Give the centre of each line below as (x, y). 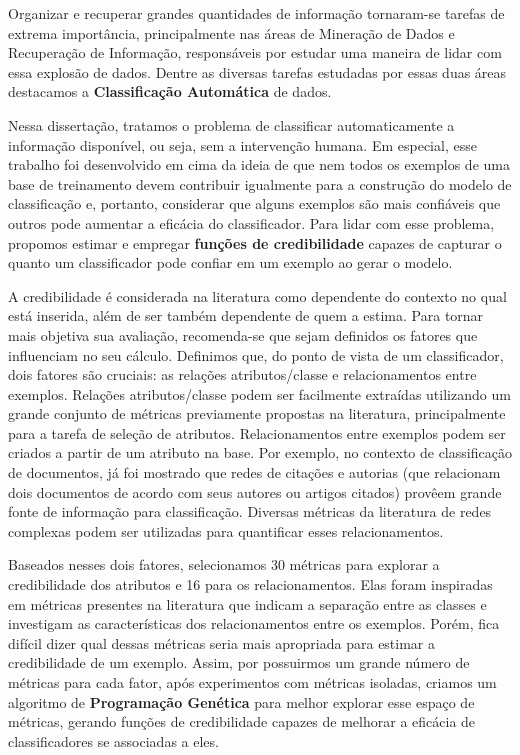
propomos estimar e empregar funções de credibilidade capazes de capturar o (255, 242)
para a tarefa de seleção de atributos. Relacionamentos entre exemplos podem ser (257, 432)
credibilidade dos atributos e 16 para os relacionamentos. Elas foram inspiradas (250, 584)
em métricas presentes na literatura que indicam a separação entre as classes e (247, 603)
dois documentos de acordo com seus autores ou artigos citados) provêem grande (255, 491)
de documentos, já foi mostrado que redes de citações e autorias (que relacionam (254, 472)
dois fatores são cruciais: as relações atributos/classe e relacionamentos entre (242, 374)
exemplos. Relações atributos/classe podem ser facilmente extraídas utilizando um (259, 393)
